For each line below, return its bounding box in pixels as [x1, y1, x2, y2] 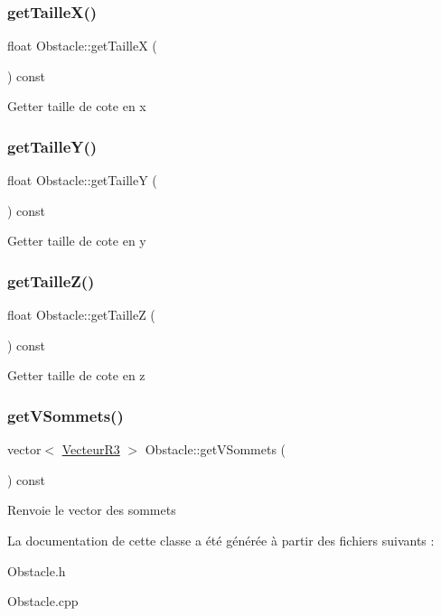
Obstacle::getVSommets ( [145, 440, 286, 459]
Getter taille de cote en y [7, 231, 146, 250]
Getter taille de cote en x [7, 97, 146, 116]
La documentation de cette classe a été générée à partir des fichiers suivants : [7, 531, 435, 549]
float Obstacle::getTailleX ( [7, 36, 157, 55]
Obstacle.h [7, 561, 66, 580]
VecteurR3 [61, 440, 120, 459]
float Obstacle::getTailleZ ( [7, 305, 155, 324]
